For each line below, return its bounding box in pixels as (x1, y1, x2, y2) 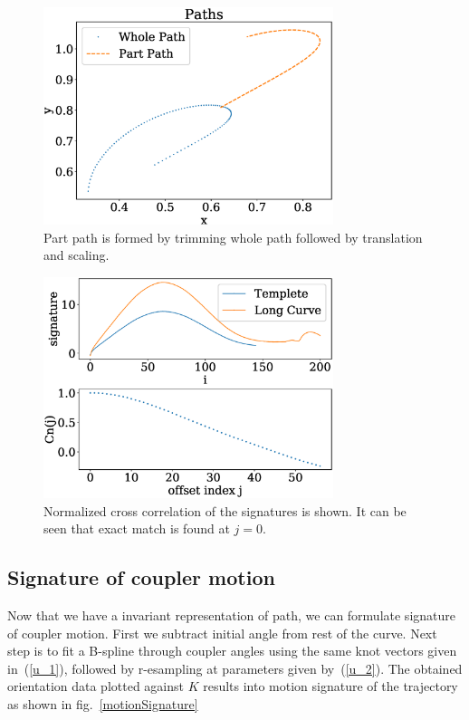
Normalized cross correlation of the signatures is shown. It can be (43, 501, 407, 520)
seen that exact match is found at (43, 519, 230, 538)
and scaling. (43, 245, 110, 264)
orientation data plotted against (7, 677, 184, 696)
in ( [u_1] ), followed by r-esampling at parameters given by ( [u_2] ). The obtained (7, 658, 463, 677)
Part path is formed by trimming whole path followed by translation (43, 227, 423, 246)
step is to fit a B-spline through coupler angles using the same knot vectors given (7, 641, 457, 660)
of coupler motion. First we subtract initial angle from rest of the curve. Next (7, 623, 437, 642)
